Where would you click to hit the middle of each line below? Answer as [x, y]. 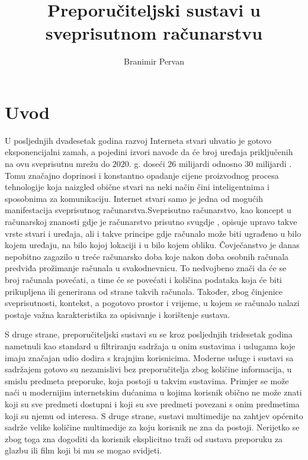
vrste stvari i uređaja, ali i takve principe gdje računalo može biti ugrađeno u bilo [153, 233]
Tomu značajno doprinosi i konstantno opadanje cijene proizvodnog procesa [142, 175]
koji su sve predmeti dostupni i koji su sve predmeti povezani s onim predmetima [152, 403]
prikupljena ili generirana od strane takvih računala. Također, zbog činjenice [144, 291]
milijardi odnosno [210, 164]
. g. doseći [147, 164]
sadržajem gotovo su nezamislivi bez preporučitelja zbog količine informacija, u [148, 369]
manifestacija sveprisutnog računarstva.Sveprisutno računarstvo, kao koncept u [148, 210]
